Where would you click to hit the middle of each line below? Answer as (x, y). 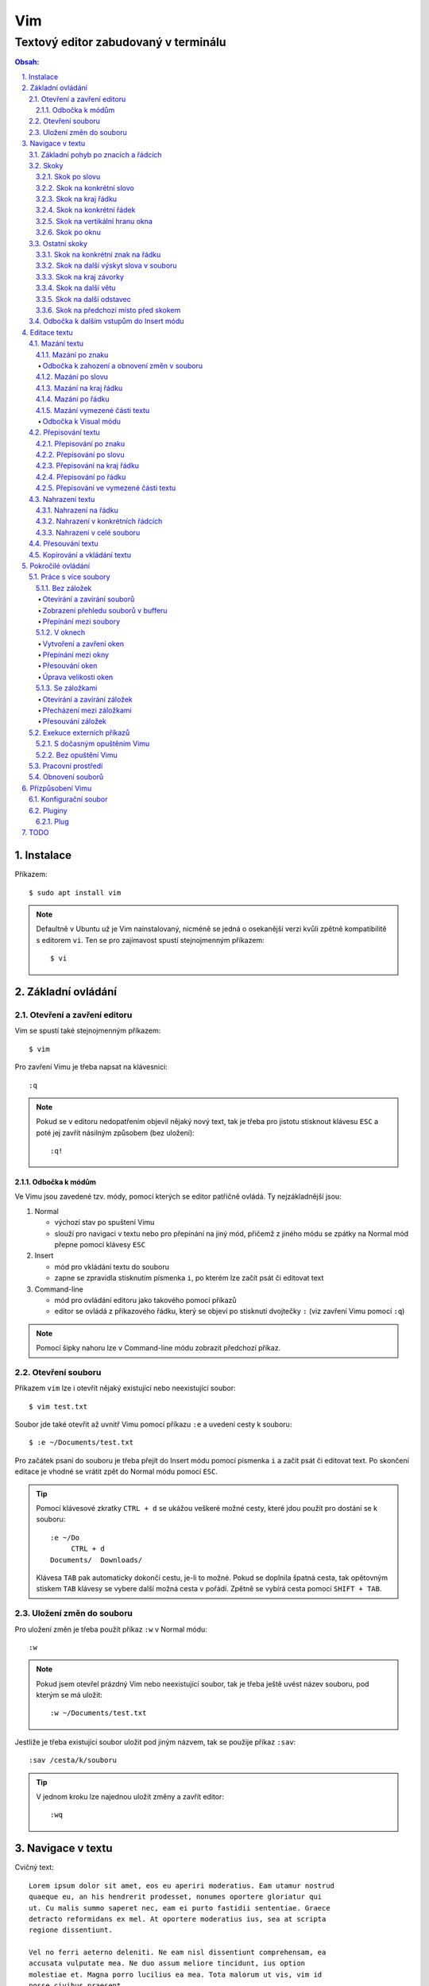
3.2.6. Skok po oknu (68, 232)
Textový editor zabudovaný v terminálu (120, 42)
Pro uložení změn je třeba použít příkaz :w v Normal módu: (111, 1629)
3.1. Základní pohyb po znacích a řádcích (95, 154)
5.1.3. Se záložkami (67, 688)
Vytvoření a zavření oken (83, 643)
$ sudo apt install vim (75, 893)
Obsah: (27, 62)
